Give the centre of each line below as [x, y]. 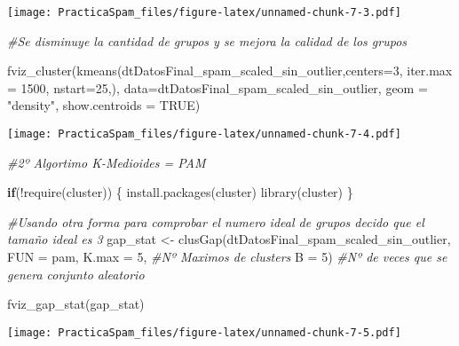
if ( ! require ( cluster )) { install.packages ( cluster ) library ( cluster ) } [180, 192]
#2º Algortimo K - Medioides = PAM [107, 162]
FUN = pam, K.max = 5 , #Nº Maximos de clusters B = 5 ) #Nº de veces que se [227, 257]
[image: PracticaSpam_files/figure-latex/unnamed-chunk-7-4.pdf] [204, 134]
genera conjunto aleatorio [76, 274]
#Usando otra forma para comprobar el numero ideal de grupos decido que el [216, 221]
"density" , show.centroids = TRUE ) [104, 105]
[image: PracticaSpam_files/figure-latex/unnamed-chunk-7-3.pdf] [204, 12]
